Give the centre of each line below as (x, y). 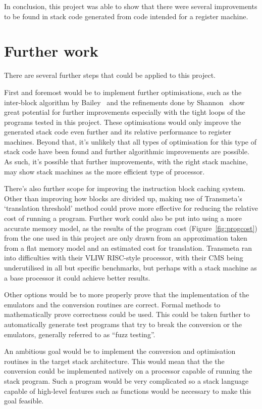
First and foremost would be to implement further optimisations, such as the (123, 92)
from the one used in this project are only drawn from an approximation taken (126, 238)
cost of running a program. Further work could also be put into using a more (123, 218)
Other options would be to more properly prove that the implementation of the (127, 294)
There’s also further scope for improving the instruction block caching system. (125, 188)
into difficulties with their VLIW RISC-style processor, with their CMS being (124, 258)
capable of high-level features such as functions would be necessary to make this (128, 391)
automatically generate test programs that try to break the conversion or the (123, 324)
